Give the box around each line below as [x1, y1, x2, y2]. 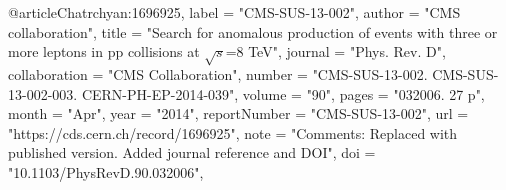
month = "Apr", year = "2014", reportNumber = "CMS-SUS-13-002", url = [8, 103, 469, 124]
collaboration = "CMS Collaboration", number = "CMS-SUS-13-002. [8, 63, 428, 84]
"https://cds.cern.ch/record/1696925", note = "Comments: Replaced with [8, 122, 458, 143]
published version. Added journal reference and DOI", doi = [8, 142, 376, 163]
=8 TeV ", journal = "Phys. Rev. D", [225, 41, 446, 62]
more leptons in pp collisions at [8, 41, 200, 62]
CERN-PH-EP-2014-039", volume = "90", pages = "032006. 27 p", [81, 83, 485, 104]
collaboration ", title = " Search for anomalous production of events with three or [8, 21, 498, 42]
